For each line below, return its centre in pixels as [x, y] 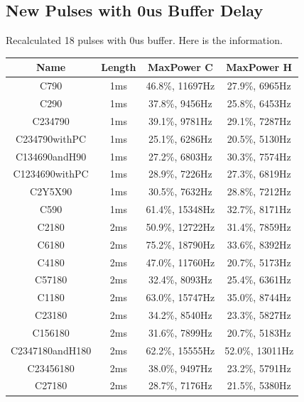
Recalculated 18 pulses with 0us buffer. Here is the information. [144, 40]
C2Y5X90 [51, 191]
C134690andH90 [51, 156]
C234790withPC [51, 138]
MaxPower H [259, 67]
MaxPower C [180, 67]
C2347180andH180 [51, 350]
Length [119, 67]
